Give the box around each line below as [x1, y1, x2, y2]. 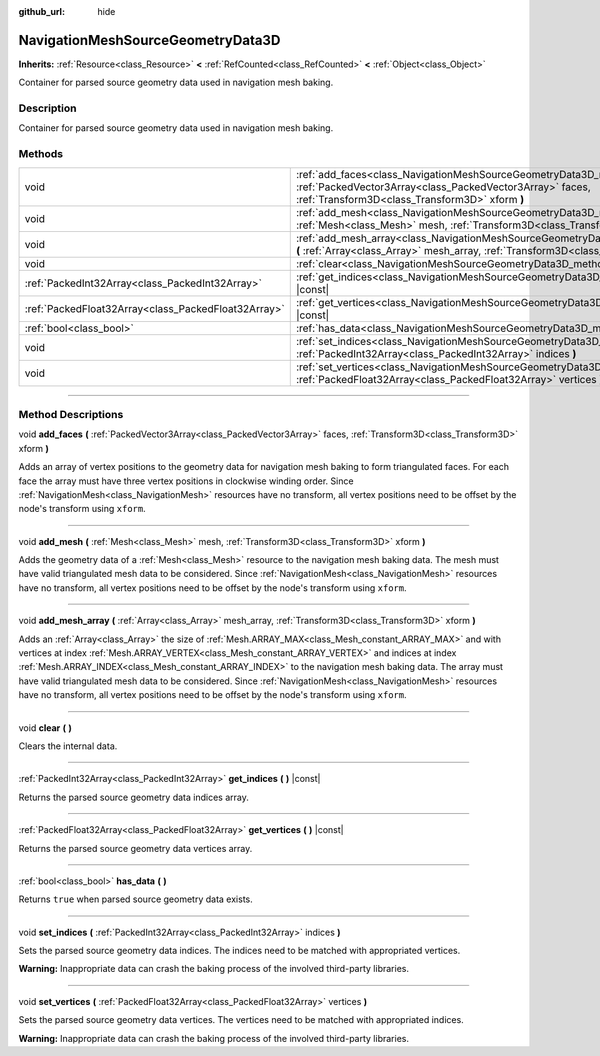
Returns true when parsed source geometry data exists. [18, 893, 254, 905]
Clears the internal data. [18, 740, 118, 752]
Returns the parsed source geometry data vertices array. [18, 842, 253, 854]
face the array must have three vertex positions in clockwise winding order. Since [18, 475, 354, 487]
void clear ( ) [18, 721, 72, 734]
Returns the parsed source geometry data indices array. [18, 791, 249, 803]
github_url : [18, 6, 65, 17]
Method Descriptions [18, 407, 124, 421]
